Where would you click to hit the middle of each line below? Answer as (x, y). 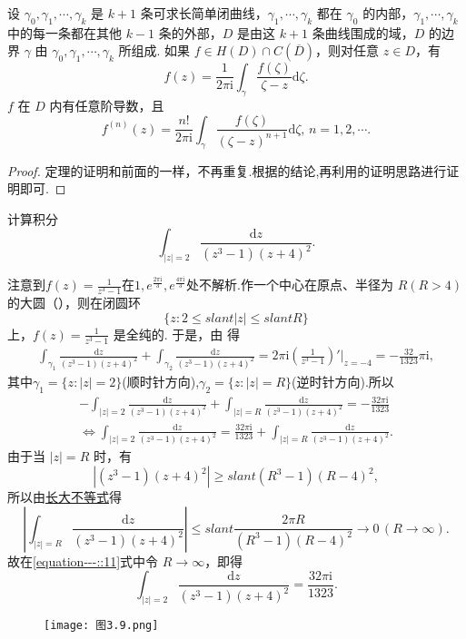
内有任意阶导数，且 (107, 105)
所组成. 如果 (154, 50)
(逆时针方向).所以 (343, 381)
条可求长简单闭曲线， (204, 13)
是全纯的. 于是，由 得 (176, 334)
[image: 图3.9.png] (101, 626)
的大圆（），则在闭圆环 (74, 303)
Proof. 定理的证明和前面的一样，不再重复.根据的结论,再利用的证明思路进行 (227, 170)
